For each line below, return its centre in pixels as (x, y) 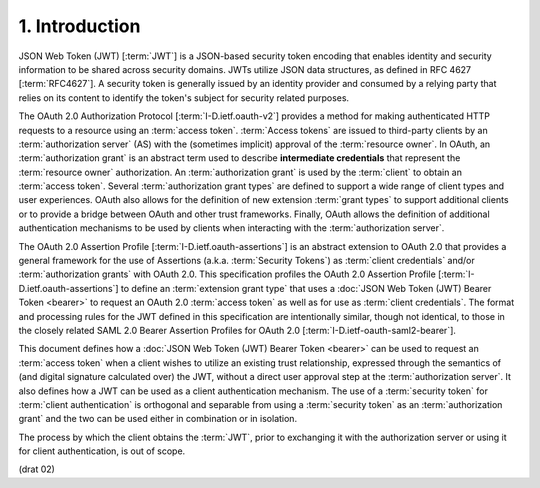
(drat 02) (36, 469)
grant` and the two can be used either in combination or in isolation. (158, 419)
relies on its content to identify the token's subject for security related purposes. (184, 97)
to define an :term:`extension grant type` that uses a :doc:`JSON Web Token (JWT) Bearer (306, 288)
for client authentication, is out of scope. (102, 451)
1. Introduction (79, 26)
